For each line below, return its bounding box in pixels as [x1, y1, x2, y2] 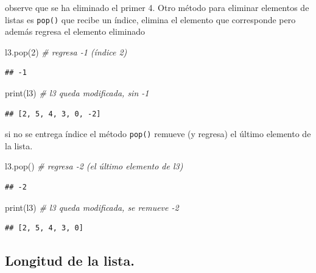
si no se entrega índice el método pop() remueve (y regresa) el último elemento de [5, 127, 311, 140]
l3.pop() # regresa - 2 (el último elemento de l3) [5, 160, 183, 172]
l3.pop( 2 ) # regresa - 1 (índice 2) [5, 45, 127, 58]
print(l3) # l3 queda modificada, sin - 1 [5, 87, 149, 99]
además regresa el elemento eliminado [5, 25, 146, 38]
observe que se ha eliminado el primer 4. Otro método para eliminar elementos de [5, 1, 309, 13]
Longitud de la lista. [5, 251, 135, 270]
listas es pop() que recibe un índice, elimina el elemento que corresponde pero [5, 13, 296, 26]
